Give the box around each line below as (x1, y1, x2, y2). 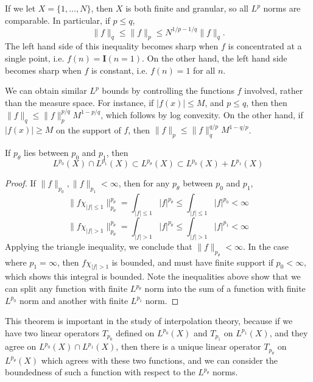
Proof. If (5, 177, 36, 189)
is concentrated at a (228, 40, 302, 52)
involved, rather (244, 84, 303, 97)
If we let (5, 2, 36, 14)
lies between (24, 146, 69, 159)
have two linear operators (5, 326, 99, 339)
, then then (246, 96, 287, 108)
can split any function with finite (5, 282, 128, 295)
